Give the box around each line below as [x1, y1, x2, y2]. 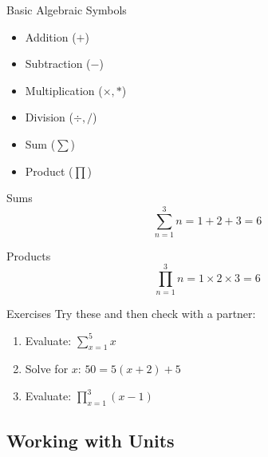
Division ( [25, 109, 73, 125]
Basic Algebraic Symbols [6, 2, 127, 18]
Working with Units [6, 428, 175, 453]
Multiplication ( [25, 81, 103, 98]
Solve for [25, 360, 69, 377]
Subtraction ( [25, 55, 91, 72]
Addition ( [25, 28, 77, 45]
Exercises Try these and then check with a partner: [6, 304, 256, 321]
